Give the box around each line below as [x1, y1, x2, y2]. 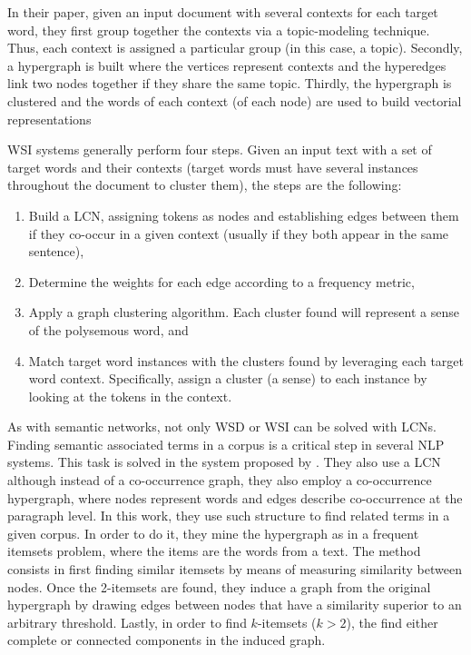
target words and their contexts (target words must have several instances [7, 157, 418, 176]
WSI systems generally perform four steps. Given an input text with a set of [7, 140, 432, 159]
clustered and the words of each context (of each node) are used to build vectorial [7, 91, 462, 110]
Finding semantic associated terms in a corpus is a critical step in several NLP [7, 434, 445, 453]
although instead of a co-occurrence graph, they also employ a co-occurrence [7, 471, 432, 490]
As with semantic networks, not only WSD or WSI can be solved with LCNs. [7, 417, 437, 436]
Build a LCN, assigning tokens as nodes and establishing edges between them [28, 205, 459, 224]
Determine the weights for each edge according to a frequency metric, [28, 272, 415, 291]
